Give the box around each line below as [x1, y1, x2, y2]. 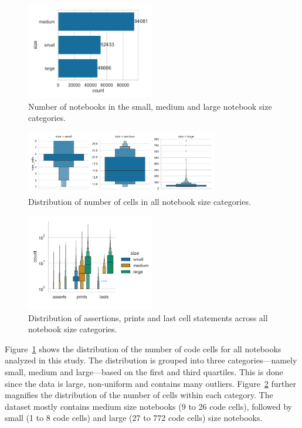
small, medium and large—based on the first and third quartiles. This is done [5, 366, 283, 378]
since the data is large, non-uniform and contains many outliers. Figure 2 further [5, 377, 297, 389]
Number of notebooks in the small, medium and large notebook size [28, 100, 272, 112]
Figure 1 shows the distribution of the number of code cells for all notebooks [5, 342, 281, 355]
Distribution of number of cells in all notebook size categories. [28, 196, 251, 208]
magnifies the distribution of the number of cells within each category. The [5, 389, 273, 401]
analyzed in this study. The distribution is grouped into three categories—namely [5, 354, 297, 366]
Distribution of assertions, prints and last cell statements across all [28, 311, 268, 323]
